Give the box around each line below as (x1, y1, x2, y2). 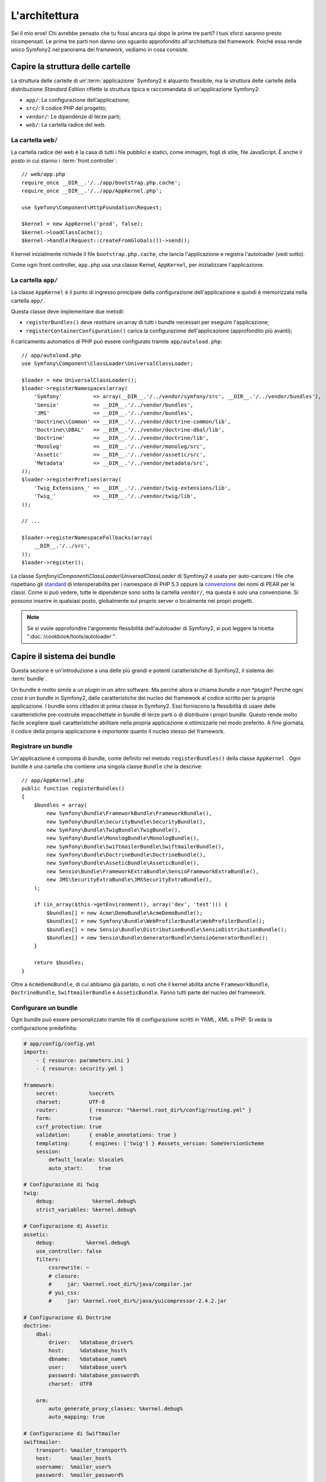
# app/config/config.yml (23, 1040, 96, 1047)
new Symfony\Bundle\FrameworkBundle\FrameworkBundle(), (46, 810, 213, 817)
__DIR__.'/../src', (33, 542, 91, 550)
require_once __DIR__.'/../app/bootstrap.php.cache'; (21, 179, 181, 186)
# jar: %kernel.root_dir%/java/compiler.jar (48, 1281, 193, 1288)
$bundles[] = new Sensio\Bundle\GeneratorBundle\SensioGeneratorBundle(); (46, 934, 269, 941)
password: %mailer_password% (36, 1472, 124, 1478)
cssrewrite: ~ (48, 1264, 90, 1271)
